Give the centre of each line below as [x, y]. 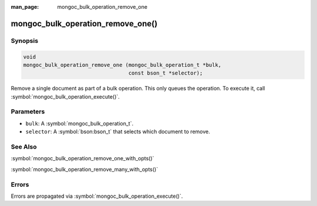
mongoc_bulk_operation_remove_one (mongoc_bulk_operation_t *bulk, [122, 65]
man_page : [25, 7]
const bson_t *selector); [166, 73]
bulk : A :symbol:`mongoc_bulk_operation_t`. [80, 123]
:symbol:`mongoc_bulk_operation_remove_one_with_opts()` [82, 158]
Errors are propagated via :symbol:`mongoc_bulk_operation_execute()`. [97, 196]
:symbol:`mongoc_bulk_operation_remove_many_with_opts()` [85, 169]
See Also [24, 147]
